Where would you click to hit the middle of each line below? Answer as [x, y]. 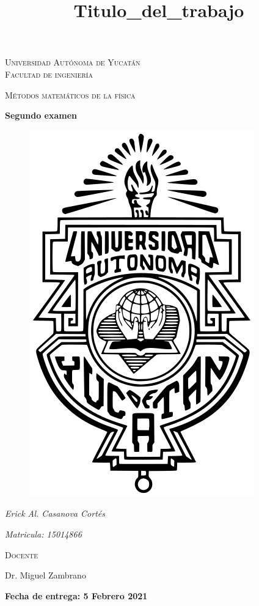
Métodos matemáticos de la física [70, 94]
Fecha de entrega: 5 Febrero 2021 [76, 595]
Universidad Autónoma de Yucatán [73, 62]
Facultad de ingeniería [49, 74]
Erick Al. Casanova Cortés [55, 513]
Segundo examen [41, 115]
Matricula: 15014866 [43, 534]
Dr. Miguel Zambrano [46, 575]
